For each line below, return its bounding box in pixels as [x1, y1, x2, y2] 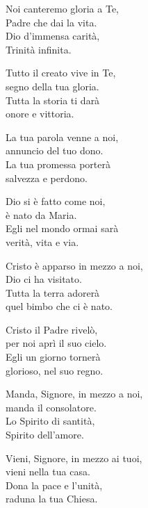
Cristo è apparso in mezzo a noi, [6, 258, 143, 272]
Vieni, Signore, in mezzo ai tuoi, [6, 450, 142, 465]
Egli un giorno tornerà [6, 350, 101, 364]
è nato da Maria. [6, 207, 77, 222]
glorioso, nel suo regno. [6, 363, 104, 377]
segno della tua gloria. [6, 79, 99, 93]
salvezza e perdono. [6, 170, 88, 185]
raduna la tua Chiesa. [6, 491, 98, 506]
